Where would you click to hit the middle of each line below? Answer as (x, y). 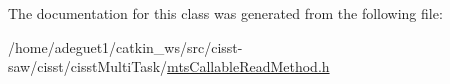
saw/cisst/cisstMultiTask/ (88, 66)
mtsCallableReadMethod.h (248, 66)
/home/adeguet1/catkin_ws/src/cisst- (125, 46)
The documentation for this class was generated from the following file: (225, 13)
